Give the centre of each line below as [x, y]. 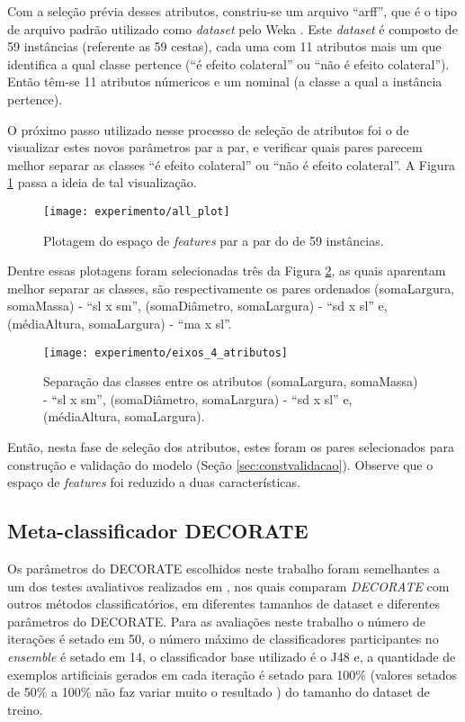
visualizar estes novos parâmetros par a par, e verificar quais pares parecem [215, 147]
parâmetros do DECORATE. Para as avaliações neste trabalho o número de [217, 621]
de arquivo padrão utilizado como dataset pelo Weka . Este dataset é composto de [232, 28]
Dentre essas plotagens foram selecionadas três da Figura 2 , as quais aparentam [227, 271]
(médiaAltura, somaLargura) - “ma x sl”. [120, 323]
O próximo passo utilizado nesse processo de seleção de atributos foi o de [208, 129]
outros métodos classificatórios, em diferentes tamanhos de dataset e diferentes [224, 604]
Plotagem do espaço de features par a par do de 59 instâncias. [214, 240]
